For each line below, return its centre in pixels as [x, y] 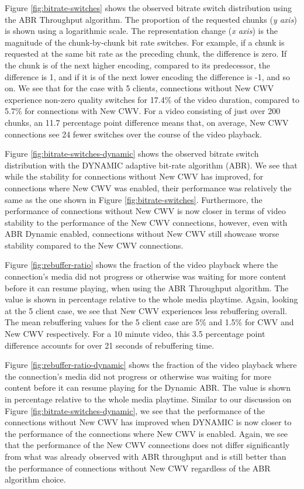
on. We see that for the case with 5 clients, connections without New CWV [139, 88]
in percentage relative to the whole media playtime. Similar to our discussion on [148, 399]
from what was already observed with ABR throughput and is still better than [146, 456]
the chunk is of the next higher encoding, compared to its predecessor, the [137, 65]
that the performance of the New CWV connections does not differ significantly [147, 445]
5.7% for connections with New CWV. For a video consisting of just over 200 [143, 111]
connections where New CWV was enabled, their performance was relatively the [148, 187]
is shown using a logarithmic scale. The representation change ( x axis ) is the [141, 31]
